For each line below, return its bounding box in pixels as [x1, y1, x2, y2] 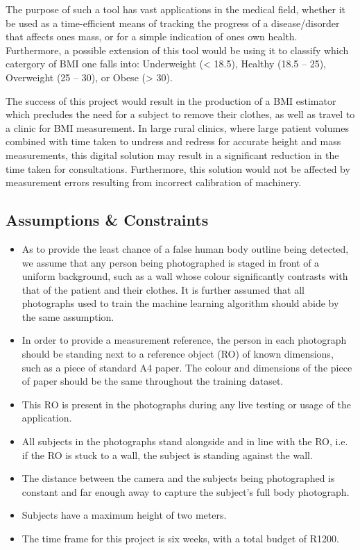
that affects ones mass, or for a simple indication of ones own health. [6, 29, 298, 44]
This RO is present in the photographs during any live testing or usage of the [22, 397, 351, 411]
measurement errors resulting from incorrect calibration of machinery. [6, 175, 302, 190]
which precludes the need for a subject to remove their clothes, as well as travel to [6, 107, 355, 122]
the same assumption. [22, 309, 114, 324]
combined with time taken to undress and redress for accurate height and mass [6, 134, 341, 149]
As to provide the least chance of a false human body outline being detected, [22, 241, 349, 256]
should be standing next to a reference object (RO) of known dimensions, [22, 347, 334, 361]
